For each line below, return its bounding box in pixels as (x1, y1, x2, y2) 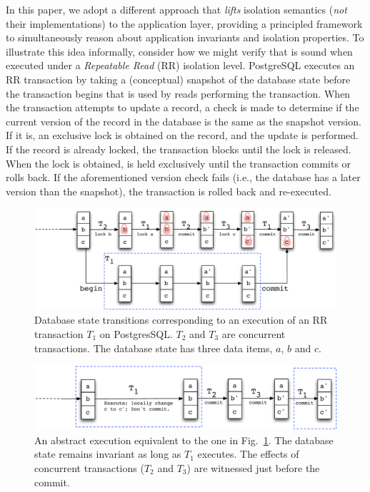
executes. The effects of (197, 446, 299, 461)
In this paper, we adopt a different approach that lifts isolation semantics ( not (6, 2, 347, 16)
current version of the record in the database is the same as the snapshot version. (6, 113, 361, 128)
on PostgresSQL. (99, 326, 173, 341)
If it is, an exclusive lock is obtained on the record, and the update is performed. (6, 128, 359, 143)
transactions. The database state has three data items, (34, 340, 273, 355)
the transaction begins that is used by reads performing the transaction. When (6, 86, 351, 101)
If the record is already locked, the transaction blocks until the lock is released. (6, 141, 351, 156)
